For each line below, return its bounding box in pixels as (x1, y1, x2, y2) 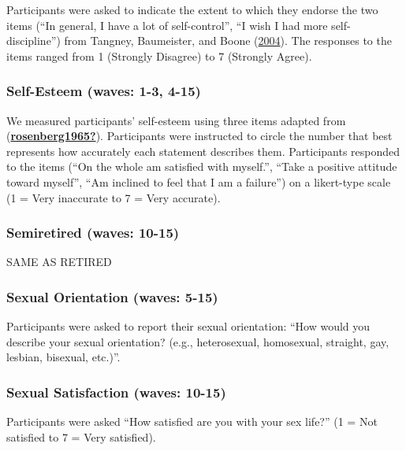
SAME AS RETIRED (6, 253, 112, 270)
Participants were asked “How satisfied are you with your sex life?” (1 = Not (6, 413, 378, 430)
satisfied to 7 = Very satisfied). (6, 428, 156, 445)
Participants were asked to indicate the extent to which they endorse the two (6, 2, 378, 17)
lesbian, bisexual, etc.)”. (6, 349, 121, 365)
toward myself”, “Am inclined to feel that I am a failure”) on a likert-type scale (6, 173, 391, 190)
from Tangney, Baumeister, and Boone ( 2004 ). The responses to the (64, 32, 392, 49)
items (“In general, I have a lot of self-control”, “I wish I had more (6, 17, 328, 33)
